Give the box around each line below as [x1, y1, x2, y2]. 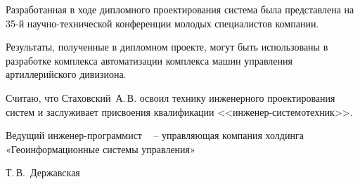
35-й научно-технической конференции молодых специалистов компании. [6, 15, 319, 30]
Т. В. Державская [6, 165, 80, 180]
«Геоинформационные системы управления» [6, 141, 195, 156]
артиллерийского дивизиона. [6, 67, 127, 81]
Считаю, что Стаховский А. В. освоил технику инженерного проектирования [6, 90, 335, 105]
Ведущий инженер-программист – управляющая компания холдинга [6, 128, 304, 143]
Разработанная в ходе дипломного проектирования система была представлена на [6, 2, 354, 16]
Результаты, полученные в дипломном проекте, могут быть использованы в [6, 39, 328, 54]
